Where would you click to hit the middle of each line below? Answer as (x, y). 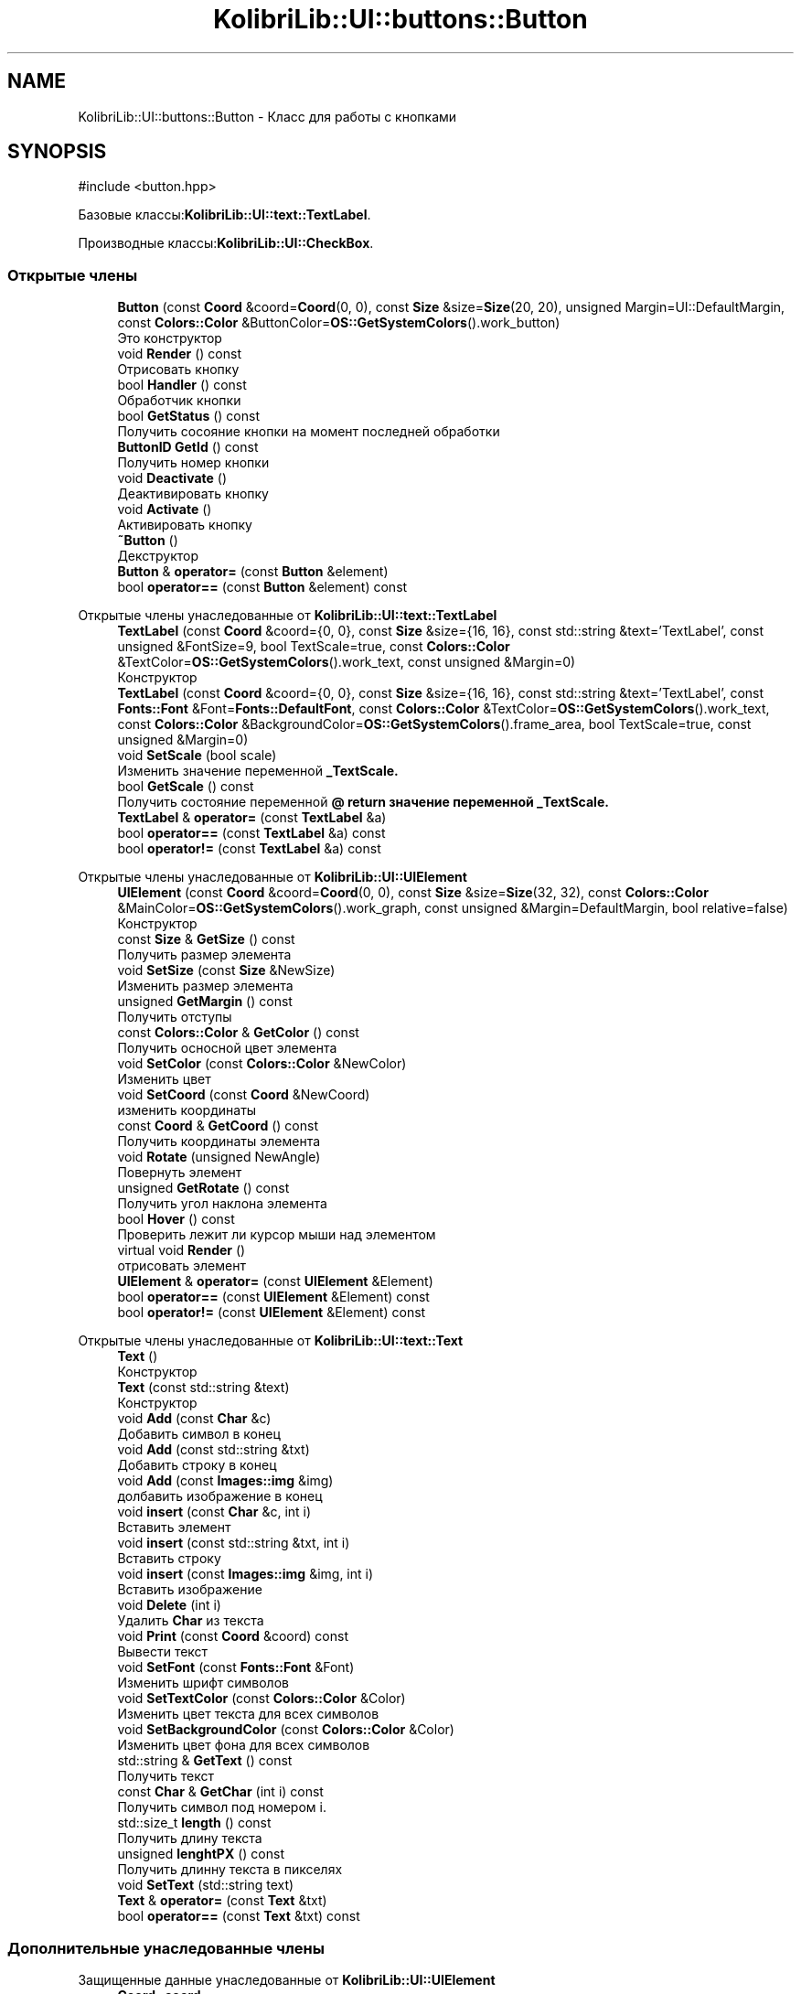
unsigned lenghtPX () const (201, 1854)
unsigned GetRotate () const (203, 1188)
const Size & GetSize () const (206, 939)
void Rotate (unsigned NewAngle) (219, 1157)
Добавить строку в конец (197, 1465)
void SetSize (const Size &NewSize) (226, 970)
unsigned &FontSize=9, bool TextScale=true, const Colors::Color (314, 647)
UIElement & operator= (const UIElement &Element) (275, 1281)
